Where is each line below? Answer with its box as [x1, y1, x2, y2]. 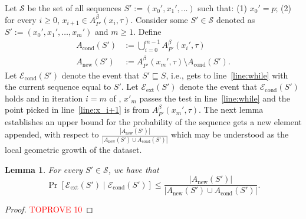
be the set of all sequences [27, 2, 121, 14]
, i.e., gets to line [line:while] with [166, 68, 288, 81]
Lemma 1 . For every [5, 163, 83, 175]
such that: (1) [198, 2, 248, 14]
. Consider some [130, 13, 188, 25]
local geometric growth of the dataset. [5, 143, 142, 155]
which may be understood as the [171, 128, 289, 140]
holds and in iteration [5, 91, 83, 104]
